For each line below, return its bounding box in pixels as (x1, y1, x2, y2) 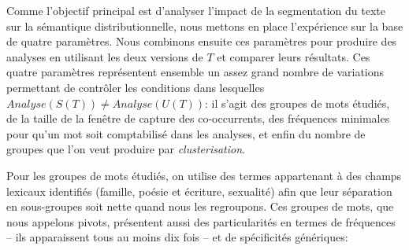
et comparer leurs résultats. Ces (217, 48, 370, 64)
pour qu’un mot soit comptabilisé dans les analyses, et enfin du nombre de (6, 125, 366, 142)
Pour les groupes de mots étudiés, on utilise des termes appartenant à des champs (6, 167, 402, 183)
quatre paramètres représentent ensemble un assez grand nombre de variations (6, 64, 385, 80)
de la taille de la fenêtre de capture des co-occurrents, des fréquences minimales (6, 110, 390, 127)
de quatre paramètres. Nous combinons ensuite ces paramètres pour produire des (6, 33, 397, 50)
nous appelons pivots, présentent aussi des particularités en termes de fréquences (6, 213, 396, 230)
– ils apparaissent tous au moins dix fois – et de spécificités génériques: (6, 229, 348, 245)
